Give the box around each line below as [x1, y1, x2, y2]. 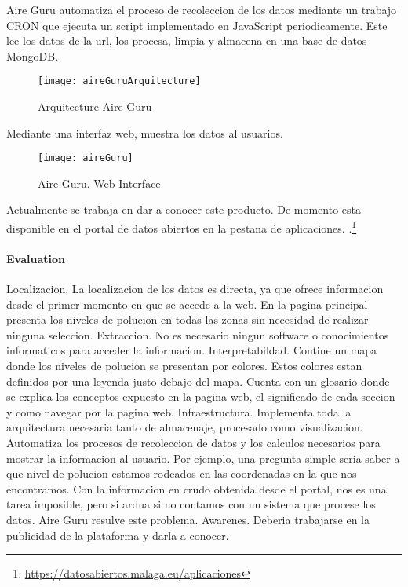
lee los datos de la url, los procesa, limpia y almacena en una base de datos [6, 32, 367, 49]
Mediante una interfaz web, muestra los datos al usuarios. [6, 124, 283, 141]
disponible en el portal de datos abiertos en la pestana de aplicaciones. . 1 [6, 218, 357, 236]
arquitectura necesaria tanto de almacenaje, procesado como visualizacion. [6, 419, 363, 435]
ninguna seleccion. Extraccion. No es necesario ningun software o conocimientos [6, 326, 389, 343]
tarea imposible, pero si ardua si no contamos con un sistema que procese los [6, 496, 376, 512]
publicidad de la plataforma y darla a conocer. [6, 526, 229, 543]
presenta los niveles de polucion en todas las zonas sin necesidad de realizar [6, 311, 369, 328]
